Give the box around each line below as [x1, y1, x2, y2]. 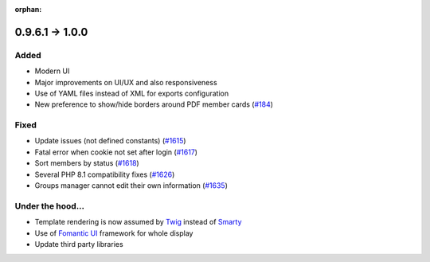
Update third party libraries [34, 239, 123, 248]
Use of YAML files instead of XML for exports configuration [34, 88, 229, 98]
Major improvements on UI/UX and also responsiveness [34, 77, 218, 87]
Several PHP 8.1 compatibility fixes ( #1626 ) [34, 170, 175, 179]
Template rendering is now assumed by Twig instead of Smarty [34, 217, 242, 227]
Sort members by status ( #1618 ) [34, 158, 139, 168]
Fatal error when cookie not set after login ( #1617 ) [34, 147, 198, 157]
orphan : [14, 5, 42, 14]
